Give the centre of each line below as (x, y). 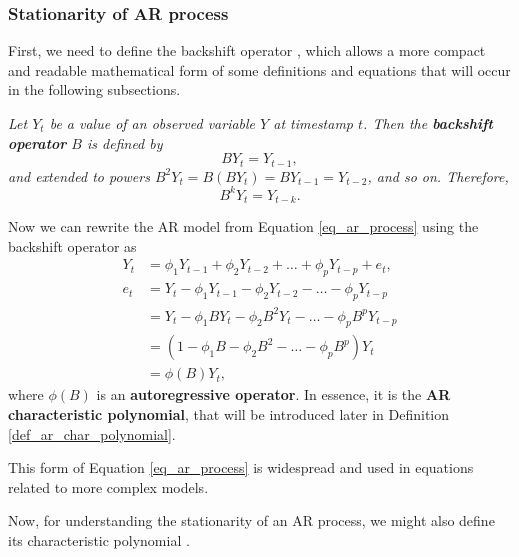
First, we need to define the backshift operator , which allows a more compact (247, 50)
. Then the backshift (428, 123)
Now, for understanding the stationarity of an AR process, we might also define (251, 520)
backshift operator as (72, 245)
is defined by (125, 142)
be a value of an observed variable (152, 123)
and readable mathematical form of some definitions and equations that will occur (259, 69)
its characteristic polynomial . (99, 539)
